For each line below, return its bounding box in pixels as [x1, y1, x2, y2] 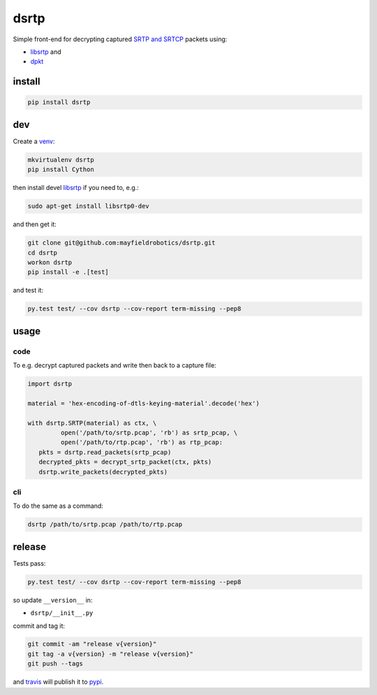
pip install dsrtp [27, 98, 91, 106]
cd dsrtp [27, 249, 58, 256]
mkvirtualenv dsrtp [27, 156, 94, 163]
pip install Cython [27, 166, 94, 174]
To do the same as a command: [13, 502, 104, 510]
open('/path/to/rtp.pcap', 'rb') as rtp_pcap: [60, 439, 223, 446]
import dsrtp [27, 380, 73, 388]
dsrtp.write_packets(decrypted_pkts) [38, 468, 168, 476]
